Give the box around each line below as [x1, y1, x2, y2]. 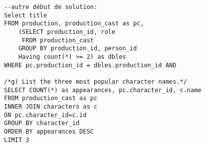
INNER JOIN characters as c [4, 103, 98, 110]
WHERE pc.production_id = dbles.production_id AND [4, 61, 176, 69]
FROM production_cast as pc [4, 95, 98, 102]
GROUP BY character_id [4, 120, 80, 127]
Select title [4, 11, 47, 19]
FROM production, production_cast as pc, [4, 20, 144, 27]
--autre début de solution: [4, 3, 98, 10]
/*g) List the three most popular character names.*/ [4, 78, 187, 85]
